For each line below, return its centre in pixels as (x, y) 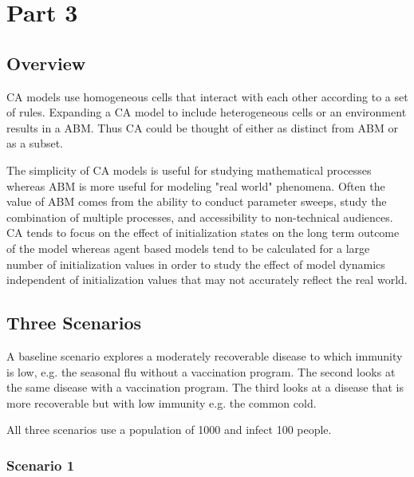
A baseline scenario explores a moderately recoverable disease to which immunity (205, 355)
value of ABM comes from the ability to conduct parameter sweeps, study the (197, 201)
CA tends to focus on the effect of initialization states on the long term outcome (203, 233)
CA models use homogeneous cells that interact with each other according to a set (207, 96)
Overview (46, 63)
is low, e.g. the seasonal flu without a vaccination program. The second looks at (201, 371)
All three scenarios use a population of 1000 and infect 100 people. (169, 430)
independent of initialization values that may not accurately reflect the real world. (207, 280)
